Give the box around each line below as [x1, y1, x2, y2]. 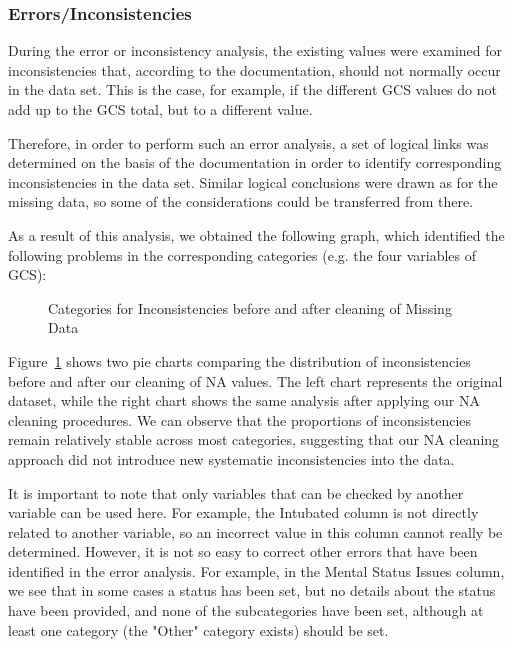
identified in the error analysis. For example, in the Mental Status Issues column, [8, 560, 505, 581]
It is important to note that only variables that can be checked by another [8, 482, 464, 503]
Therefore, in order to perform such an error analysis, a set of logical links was [8, 132, 489, 153]
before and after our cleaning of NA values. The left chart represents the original [8, 370, 503, 391]
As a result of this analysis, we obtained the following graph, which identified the [8, 224, 505, 245]
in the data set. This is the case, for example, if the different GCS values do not [8, 79, 497, 100]
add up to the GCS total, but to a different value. [8, 99, 313, 119]
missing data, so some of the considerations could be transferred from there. [8, 191, 474, 212]
